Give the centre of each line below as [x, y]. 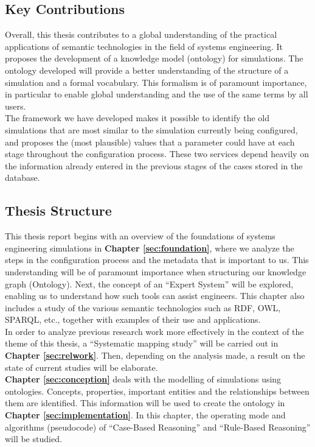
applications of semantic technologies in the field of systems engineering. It [144, 46]
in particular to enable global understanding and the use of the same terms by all [157, 94]
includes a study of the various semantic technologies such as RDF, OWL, [143, 307]
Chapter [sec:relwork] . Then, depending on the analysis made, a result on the [155, 355]
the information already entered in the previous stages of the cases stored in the [154, 165]
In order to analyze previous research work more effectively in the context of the [154, 331]
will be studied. [33, 439]
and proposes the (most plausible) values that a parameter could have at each [150, 142]
